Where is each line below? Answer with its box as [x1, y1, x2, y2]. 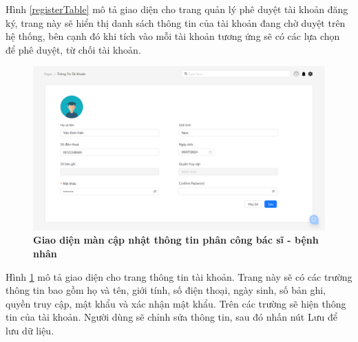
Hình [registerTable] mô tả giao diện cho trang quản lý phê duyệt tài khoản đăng [6, 2, 348, 16]
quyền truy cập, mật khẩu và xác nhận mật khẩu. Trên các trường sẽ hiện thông [6, 296, 346, 310]
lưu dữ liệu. [6, 323, 54, 338]
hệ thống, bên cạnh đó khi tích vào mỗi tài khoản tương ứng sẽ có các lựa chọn [6, 29, 340, 43]
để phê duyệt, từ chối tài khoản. [6, 42, 141, 56]
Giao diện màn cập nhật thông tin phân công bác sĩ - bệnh [33, 233, 319, 247]
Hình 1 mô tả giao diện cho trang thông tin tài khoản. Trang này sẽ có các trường [6, 269, 352, 284]
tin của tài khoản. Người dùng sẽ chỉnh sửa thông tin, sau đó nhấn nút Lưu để [6, 310, 337, 324]
